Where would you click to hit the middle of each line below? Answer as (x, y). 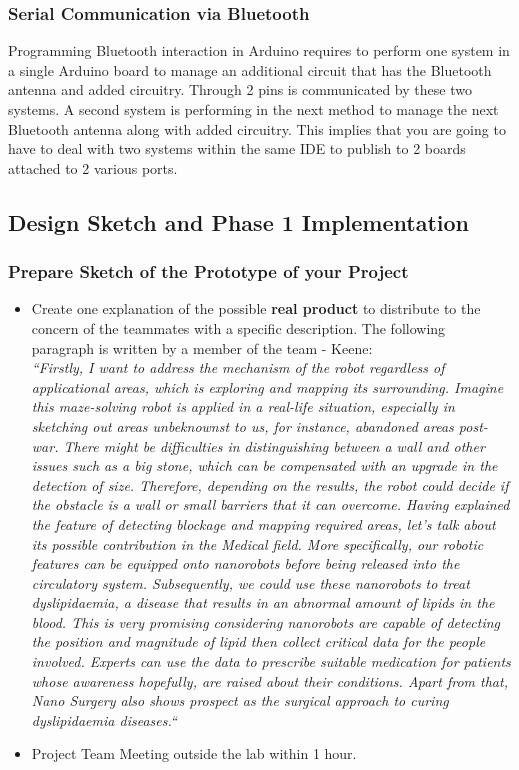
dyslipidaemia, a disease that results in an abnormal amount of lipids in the (263, 602)
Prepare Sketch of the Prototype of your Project (208, 271)
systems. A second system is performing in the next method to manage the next (253, 109)
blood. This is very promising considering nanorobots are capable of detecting (266, 621)
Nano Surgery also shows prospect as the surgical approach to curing (240, 700)
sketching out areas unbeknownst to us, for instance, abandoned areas (242, 425)
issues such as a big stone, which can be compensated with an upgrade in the (264, 465)
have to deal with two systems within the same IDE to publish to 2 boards (237, 148)
